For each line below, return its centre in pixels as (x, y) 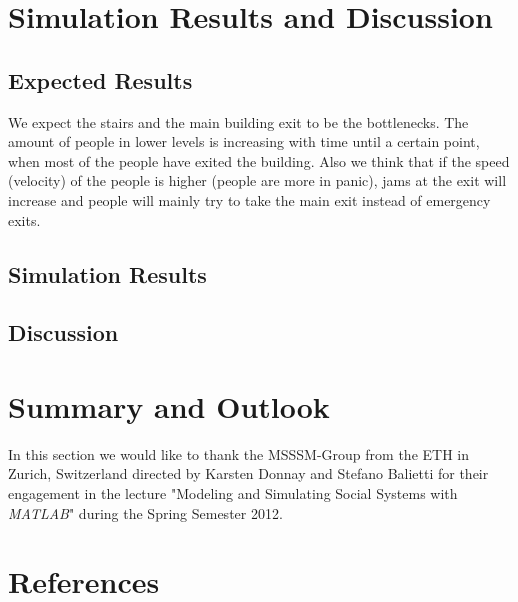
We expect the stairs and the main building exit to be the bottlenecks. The (238, 121)
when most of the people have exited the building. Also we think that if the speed (259, 160)
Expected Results (100, 79)
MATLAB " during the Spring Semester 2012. (145, 512)
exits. (24, 219)
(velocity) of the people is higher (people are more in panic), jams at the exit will (257, 180)
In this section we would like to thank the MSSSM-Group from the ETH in (238, 453)
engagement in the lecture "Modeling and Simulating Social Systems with (233, 493)
